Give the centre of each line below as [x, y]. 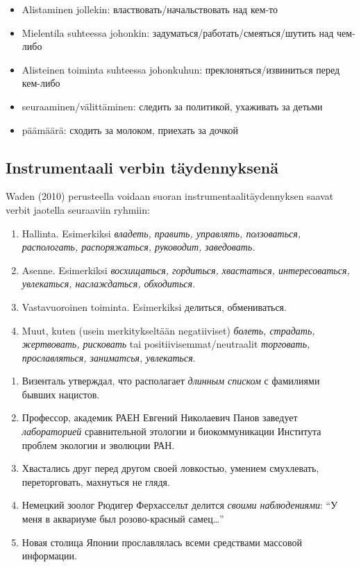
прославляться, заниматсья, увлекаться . [109, 357]
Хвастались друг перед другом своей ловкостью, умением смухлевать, [170, 468]
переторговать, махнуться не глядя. [96, 481]
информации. [49, 556]
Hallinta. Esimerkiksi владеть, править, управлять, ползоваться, [161, 233]
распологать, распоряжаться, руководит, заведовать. [138, 247]
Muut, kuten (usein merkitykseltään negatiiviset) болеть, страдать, [168, 330]
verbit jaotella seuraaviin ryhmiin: [78, 209]
